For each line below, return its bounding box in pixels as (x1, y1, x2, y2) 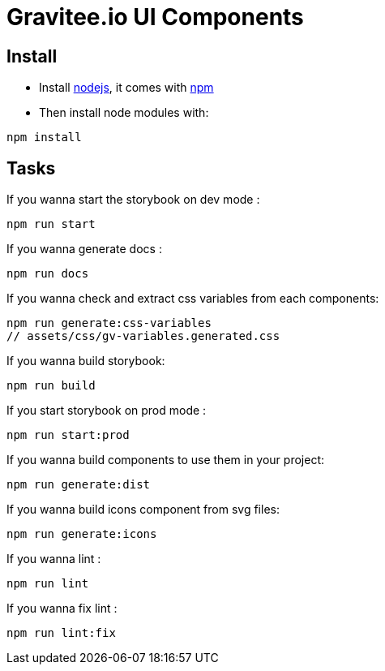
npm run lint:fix (6, 626, 116, 640)
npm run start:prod (6, 428, 130, 442)
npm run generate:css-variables (6, 316, 212, 330)
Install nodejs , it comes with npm (39, 80, 214, 95)
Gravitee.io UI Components (6, 3, 304, 31)
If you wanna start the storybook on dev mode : (6, 192, 260, 207)
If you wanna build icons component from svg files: (6, 502, 280, 517)
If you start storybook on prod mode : (6, 403, 207, 418)
